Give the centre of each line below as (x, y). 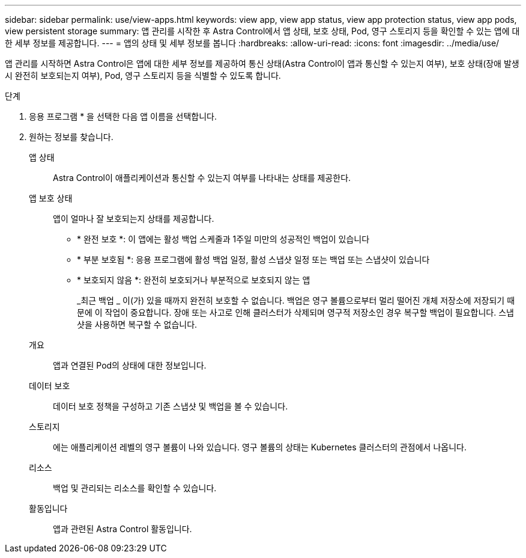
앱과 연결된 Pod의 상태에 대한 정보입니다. (130, 365)
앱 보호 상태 (51, 198)
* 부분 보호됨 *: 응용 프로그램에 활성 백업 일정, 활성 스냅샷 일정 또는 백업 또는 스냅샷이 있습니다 (253, 259)
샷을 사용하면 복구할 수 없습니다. (137, 324)
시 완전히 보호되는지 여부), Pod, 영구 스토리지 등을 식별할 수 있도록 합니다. (143, 75)
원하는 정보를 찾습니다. (71, 137)
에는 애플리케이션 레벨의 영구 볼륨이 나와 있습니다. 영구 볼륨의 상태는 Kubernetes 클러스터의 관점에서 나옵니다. (260, 447)
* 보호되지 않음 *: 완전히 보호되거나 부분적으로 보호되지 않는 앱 (194, 280)
